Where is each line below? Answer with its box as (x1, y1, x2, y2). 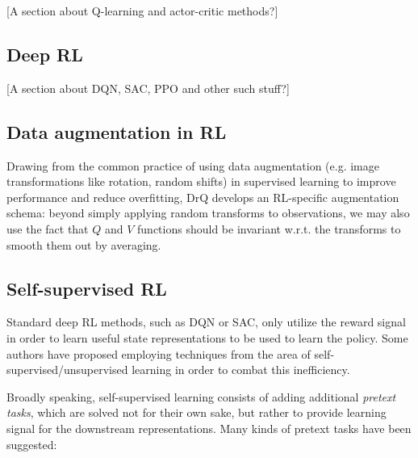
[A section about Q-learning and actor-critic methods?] (6, 2, 278, 19)
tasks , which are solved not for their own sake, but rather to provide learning (6, 404, 387, 421)
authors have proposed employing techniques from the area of (6, 345, 311, 362)
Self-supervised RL (6, 275, 167, 300)
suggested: (6, 435, 57, 452)
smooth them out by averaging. (6, 236, 161, 253)
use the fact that (6, 220, 89, 237)
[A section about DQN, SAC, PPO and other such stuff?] (6, 79, 290, 96)
